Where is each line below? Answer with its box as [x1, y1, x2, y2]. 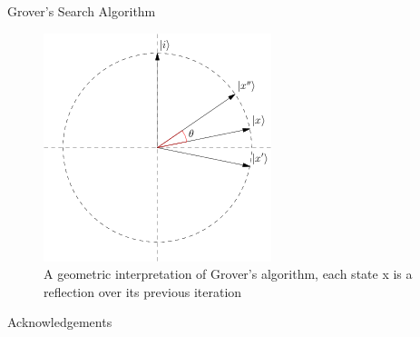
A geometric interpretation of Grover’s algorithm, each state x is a [44, 264, 413, 283]
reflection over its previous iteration [44, 282, 242, 301]
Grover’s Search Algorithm [7, 2, 156, 20]
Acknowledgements [7, 312, 112, 332]
